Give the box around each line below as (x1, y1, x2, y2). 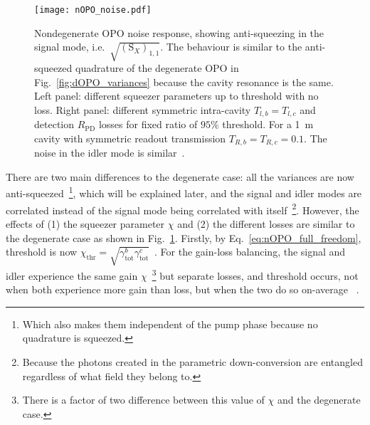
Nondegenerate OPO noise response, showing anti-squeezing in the (34, 25, 324, 40)
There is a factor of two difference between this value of (22, 392, 265, 407)
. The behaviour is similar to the (160, 39, 302, 54)
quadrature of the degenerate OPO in (75, 61, 239, 75)
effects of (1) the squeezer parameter (6, 216, 165, 231)
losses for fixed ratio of (98, 117, 198, 132)
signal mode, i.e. (34, 39, 105, 54)
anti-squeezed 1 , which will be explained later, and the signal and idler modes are (6, 184, 362, 201)
